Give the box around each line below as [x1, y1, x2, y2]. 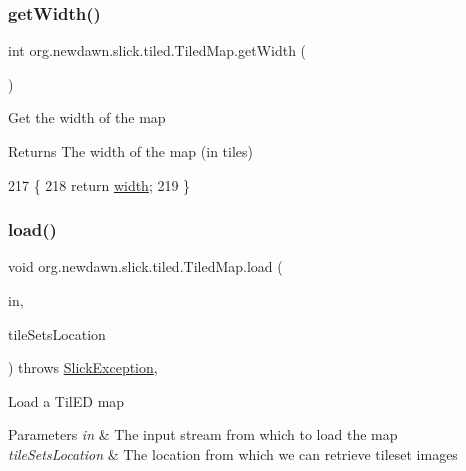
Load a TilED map [8, 390, 125, 411]
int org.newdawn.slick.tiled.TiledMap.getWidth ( [8, 40, 307, 61]
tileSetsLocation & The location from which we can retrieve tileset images [8, 443, 458, 464]
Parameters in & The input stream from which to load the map [8, 424, 398, 445]
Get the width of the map [8, 107, 166, 128]
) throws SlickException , [8, 357, 158, 378]
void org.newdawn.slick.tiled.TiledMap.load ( [8, 256, 283, 277]
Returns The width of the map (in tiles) [8, 141, 254, 161]
